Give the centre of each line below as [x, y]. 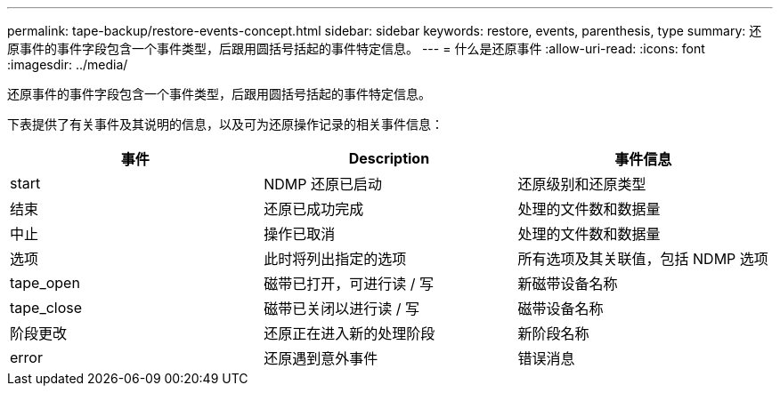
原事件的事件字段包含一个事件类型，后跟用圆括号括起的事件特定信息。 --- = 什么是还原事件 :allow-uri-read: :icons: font [356, 48]
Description [389, 158]
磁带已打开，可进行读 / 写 [349, 284]
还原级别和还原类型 [582, 184]
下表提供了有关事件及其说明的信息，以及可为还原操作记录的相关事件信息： [225, 124]
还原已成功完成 [314, 209]
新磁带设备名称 [568, 284]
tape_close [46, 308]
